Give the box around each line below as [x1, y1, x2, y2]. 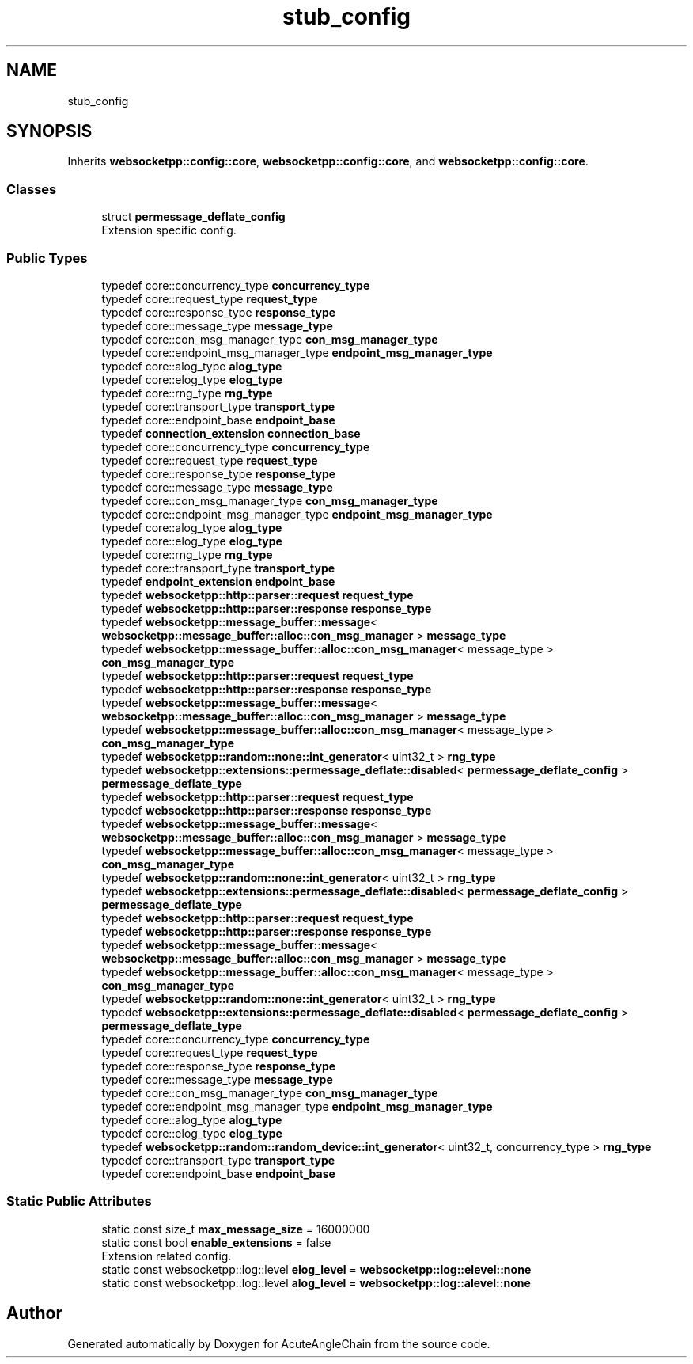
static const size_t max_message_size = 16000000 [101, 1222, 370, 1236]
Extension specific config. [101, 223, 237, 237]
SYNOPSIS [6, 121, 93, 142]
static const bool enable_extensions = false [101, 1235, 331, 1249]
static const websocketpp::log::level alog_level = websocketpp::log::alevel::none [101, 1275, 531, 1290]
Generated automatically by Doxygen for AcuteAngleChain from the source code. [67, 1336, 490, 1351]
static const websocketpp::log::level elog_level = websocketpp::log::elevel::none [101, 1262, 532, 1276]
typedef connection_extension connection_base [101, 426, 361, 440]
